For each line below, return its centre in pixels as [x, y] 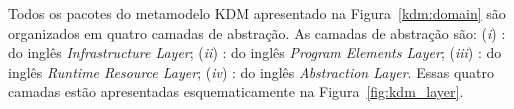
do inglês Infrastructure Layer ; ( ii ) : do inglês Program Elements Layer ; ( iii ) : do [255, 52]
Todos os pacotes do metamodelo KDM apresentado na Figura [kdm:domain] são [257, 13]
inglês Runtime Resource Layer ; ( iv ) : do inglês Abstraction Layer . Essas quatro [251, 71]
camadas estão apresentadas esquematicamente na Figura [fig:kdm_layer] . [236, 91]
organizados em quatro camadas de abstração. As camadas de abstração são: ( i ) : [257, 32]
